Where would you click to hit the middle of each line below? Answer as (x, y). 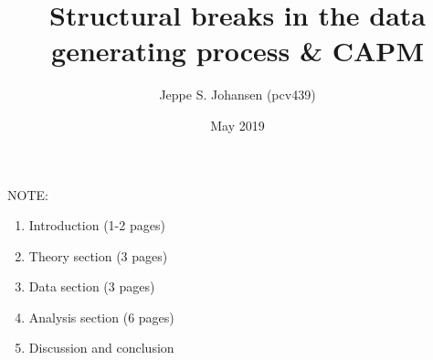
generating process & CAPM (238, 51)
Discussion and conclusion (101, 348)
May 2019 (238, 125)
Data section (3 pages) (92, 286)
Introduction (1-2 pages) (97, 225)
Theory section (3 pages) (98, 255)
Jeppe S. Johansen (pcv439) (238, 95)
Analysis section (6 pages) (101, 317)
